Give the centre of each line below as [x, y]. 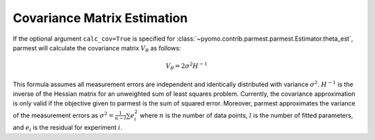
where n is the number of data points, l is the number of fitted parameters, [247, 115]
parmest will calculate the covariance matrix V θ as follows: [97, 49]
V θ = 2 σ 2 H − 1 [186, 66]
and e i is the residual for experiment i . [68, 129]
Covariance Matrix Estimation [100, 18]
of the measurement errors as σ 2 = [63, 115]
